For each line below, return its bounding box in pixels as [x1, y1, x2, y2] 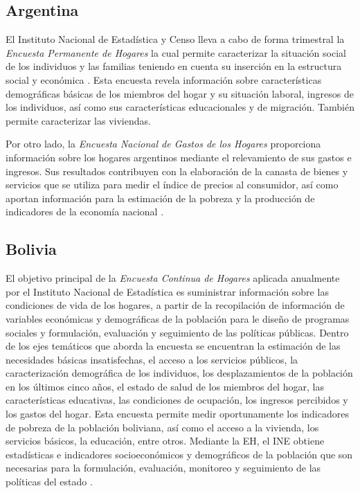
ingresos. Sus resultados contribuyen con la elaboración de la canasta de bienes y [6, 163, 348, 178]
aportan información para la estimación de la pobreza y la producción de [6, 190, 315, 205]
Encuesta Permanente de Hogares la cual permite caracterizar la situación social [6, 45, 346, 60]
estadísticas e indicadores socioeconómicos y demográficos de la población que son [6, 447, 353, 461]
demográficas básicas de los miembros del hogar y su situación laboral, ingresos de [6, 86, 354, 100]
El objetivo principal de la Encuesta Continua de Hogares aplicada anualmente [6, 271, 340, 285]
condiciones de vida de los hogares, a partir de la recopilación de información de [6, 298, 345, 312]
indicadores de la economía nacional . [6, 204, 164, 219]
